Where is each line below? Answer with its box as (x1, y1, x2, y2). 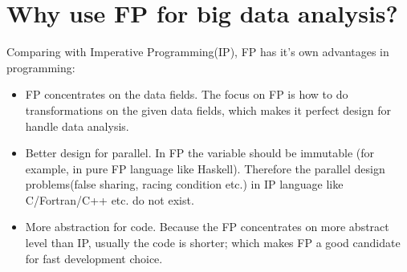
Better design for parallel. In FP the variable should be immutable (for (25, 144, 374, 161)
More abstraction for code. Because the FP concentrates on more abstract (25, 218, 389, 235)
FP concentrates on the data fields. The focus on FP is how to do (25, 86, 348, 103)
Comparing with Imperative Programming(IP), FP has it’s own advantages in (6, 43, 389, 60)
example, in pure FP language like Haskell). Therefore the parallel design (25, 160, 385, 177)
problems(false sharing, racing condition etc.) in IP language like (25, 176, 344, 193)
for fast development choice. (25, 250, 163, 266)
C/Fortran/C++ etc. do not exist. (25, 191, 194, 208)
